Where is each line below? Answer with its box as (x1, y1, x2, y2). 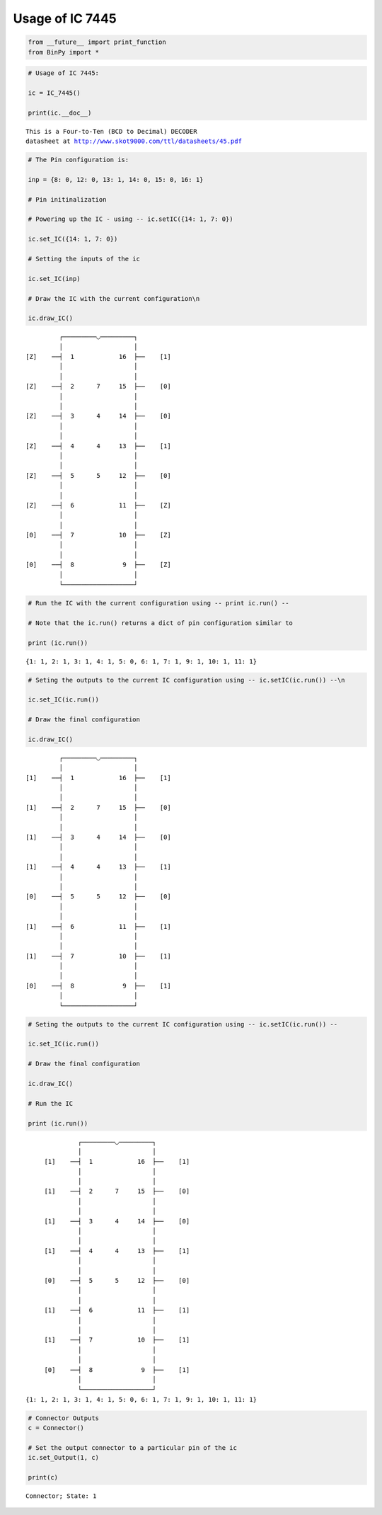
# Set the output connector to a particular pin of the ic (28, 1443, 237, 1451)
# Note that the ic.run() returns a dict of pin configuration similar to (28, 619, 294, 627)
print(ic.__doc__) (28, 108, 92, 117)
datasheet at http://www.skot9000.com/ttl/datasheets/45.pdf (25, 137, 242, 145)
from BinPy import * (28, 48, 99, 56)
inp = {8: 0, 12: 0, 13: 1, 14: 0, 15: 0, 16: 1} (28, 176, 204, 183)
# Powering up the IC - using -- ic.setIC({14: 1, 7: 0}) (28, 215, 233, 223)
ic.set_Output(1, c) (28, 1453, 99, 1462)
